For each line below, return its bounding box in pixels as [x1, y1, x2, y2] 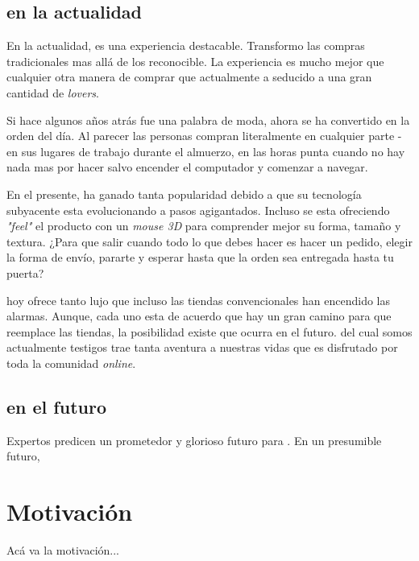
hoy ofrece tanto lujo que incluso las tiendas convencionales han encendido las [6, 291, 391, 308]
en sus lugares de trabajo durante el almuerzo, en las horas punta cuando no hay [6, 142, 405, 159]
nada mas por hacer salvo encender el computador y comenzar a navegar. [6, 159, 368, 175]
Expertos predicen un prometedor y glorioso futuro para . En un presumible [6, 431, 382, 448]
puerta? [6, 264, 44, 281]
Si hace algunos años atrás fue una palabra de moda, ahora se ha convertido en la [6, 111, 410, 128]
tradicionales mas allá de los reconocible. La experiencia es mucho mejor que [6, 52, 384, 69]
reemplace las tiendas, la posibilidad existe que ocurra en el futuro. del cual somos [6, 323, 413, 340]
